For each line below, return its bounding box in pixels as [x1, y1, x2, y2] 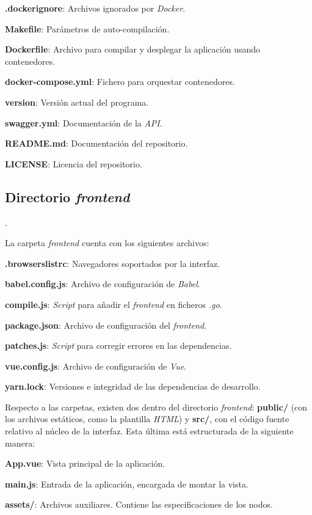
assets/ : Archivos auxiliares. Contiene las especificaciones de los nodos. [5, 498, 273, 511]
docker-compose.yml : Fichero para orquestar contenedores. [5, 75, 235, 88]
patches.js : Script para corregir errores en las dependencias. [5, 339, 232, 352]
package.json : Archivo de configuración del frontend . [5, 318, 207, 331]
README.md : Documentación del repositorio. [5, 137, 188, 150]
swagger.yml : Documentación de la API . [5, 116, 162, 129]
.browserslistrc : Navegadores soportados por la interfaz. [5, 257, 220, 269]
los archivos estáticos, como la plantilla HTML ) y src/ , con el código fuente [5, 412, 289, 425]
